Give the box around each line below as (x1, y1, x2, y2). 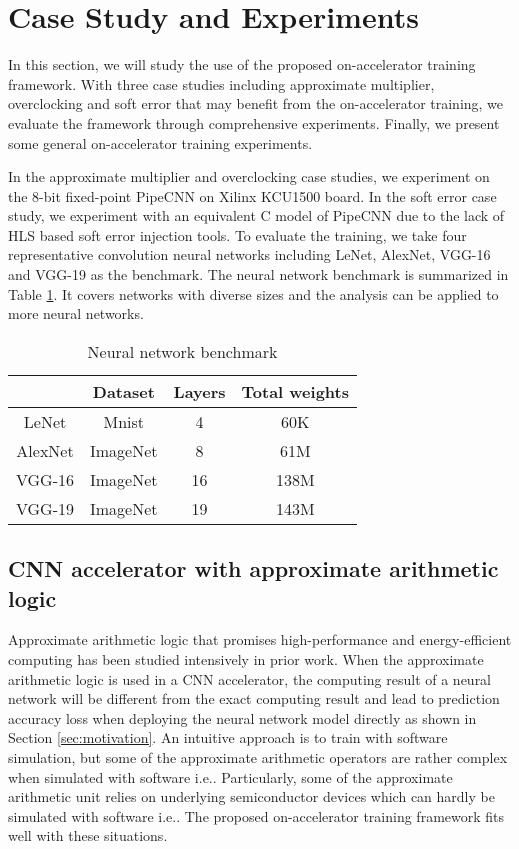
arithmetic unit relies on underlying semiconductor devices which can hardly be (8, 786, 495, 807)
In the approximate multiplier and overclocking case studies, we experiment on (8, 166, 490, 187)
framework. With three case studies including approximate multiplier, (8, 73, 435, 94)
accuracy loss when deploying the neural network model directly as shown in (8, 707, 477, 728)
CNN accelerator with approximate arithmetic (8, 553, 499, 584)
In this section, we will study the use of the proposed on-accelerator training (8, 54, 476, 75)
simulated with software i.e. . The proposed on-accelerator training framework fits (8, 805, 505, 826)
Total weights (241, 379, 349, 403)
